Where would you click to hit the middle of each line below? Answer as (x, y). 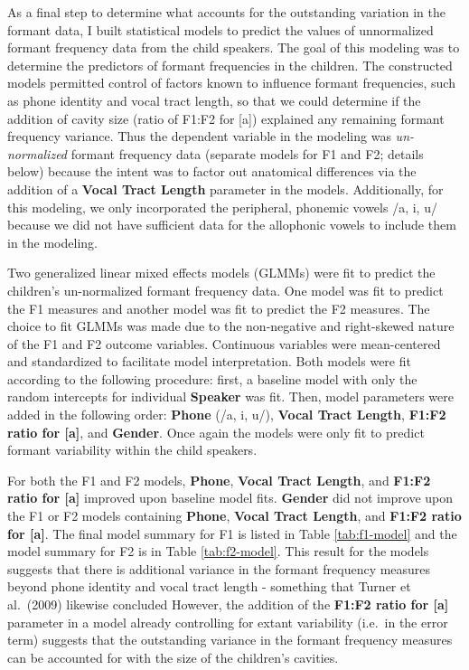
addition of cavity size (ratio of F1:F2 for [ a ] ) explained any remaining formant (226, 118)
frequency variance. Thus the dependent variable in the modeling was (199, 136)
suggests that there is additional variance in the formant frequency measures (219, 568)
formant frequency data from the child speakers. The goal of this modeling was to (234, 47)
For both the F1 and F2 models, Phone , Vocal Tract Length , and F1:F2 (219, 480)
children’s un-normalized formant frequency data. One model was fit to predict (225, 290)
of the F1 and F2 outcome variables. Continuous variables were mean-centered (224, 343)
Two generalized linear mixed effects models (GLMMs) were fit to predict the (221, 273)
